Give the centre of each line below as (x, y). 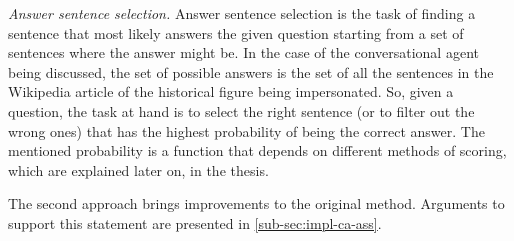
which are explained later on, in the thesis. (138, 169)
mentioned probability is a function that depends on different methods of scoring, (257, 150)
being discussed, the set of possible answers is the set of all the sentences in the (251, 71)
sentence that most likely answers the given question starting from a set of (236, 32)
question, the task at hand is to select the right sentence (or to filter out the (241, 110)
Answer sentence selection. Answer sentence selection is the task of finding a (242, 13)
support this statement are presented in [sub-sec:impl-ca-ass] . (195, 222)
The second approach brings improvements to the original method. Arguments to (256, 203)
